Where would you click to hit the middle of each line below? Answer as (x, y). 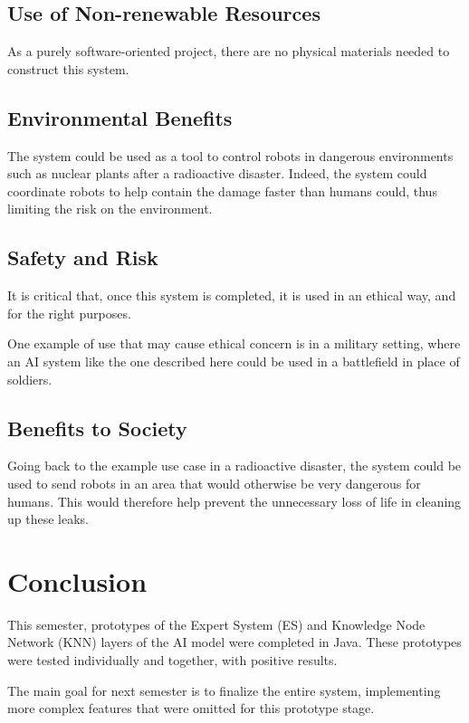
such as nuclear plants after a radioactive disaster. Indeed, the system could (217, 173)
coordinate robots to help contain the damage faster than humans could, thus (222, 190)
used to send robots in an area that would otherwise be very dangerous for (214, 483)
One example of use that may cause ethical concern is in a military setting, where (234, 343)
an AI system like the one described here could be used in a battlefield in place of (234, 361)
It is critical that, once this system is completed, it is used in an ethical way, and (232, 295)
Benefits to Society (97, 428)
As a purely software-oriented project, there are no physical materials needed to (229, 51)
